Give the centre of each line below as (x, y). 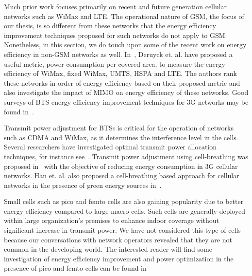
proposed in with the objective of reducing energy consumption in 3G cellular (121, 166)
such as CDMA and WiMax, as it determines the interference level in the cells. (121, 137)
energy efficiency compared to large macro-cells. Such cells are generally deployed (125, 211)
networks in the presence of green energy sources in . (83, 185)
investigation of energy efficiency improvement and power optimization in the (119, 258)
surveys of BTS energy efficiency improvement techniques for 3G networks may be (126, 101)
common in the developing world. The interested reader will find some (108, 249)
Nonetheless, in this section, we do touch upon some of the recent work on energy (125, 45)
